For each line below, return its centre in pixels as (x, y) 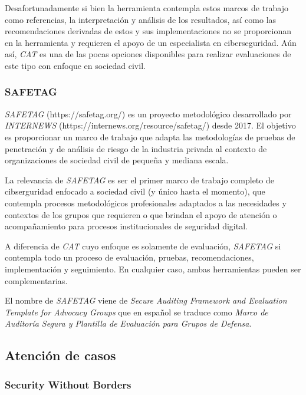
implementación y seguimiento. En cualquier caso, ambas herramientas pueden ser (153, 269)
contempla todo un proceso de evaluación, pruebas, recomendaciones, (129, 257)
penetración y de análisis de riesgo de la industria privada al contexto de (136, 148)
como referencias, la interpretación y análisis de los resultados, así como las (141, 19)
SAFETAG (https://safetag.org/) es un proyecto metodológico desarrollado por (148, 113)
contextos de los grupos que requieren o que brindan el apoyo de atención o (141, 214)
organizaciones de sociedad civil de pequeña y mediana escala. (117, 160)
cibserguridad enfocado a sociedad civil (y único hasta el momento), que (135, 191)
